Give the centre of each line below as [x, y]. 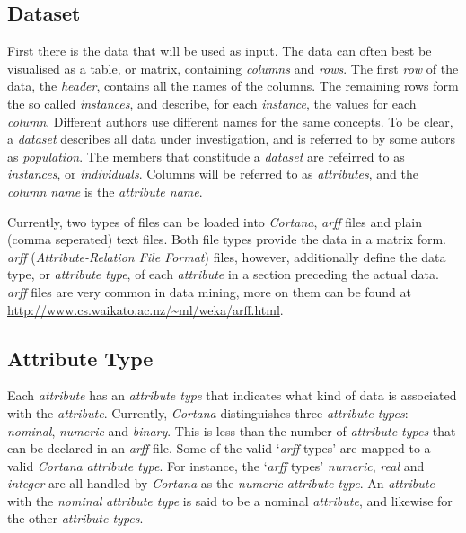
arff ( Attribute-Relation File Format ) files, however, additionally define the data [227, 256]
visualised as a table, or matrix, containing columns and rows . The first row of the [233, 68]
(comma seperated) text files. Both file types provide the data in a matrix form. [227, 239]
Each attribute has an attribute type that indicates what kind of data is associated [232, 395]
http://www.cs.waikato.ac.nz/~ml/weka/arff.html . [145, 309]
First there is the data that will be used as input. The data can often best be [220, 51]
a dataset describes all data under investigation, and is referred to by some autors [232, 139]
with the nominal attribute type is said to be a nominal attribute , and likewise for [230, 500]
